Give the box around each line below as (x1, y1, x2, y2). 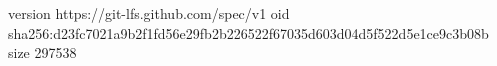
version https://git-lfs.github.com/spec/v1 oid (8, 3, 290, 23)
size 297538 (8, 42, 77, 63)
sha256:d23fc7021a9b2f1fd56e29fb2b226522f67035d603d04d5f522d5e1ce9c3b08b (8, 22, 489, 43)
